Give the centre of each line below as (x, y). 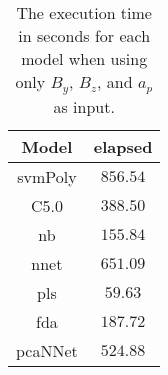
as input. (84, 106)
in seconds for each (84, 35)
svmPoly (47, 176)
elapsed (123, 146)
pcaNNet (47, 350)
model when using (84, 58)
